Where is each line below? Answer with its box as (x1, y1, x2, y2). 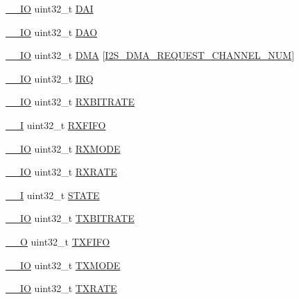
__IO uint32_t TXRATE (6, 281, 117, 296)
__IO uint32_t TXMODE (6, 257, 121, 272)
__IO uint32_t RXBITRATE (6, 94, 135, 109)
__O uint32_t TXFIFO (6, 234, 110, 248)
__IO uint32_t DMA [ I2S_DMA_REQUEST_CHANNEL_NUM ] (6, 48, 295, 62)
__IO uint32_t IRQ (6, 71, 94, 85)
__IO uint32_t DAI (6, 1, 94, 15)
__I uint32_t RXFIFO (6, 117, 106, 132)
